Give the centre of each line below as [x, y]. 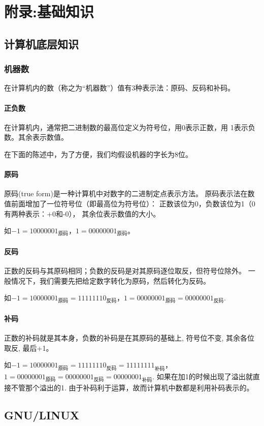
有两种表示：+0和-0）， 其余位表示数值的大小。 [82, 213]
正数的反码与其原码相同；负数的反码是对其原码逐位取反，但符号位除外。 [125, 271]
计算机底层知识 [41, 43]
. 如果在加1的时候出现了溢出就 [203, 376]
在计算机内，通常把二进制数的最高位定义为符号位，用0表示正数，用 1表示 [126, 127]
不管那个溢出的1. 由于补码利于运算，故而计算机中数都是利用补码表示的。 [132, 387]
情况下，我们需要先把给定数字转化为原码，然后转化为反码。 [110, 280]
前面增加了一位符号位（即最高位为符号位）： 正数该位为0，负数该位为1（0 [133, 203]
